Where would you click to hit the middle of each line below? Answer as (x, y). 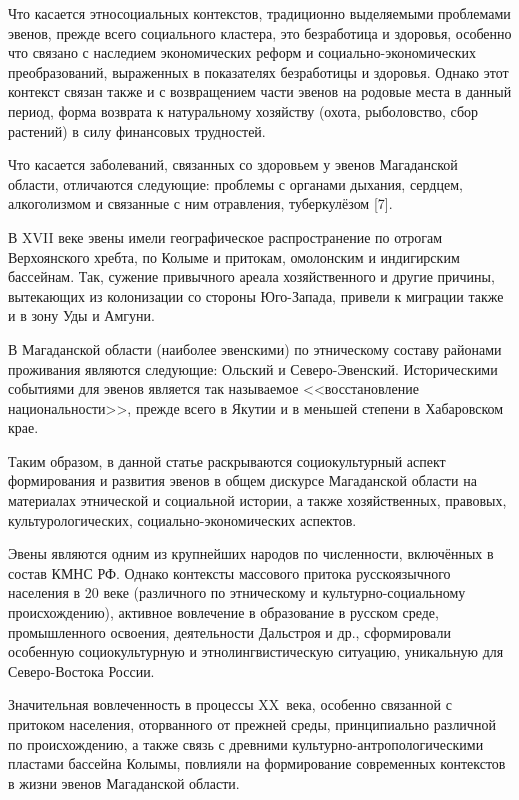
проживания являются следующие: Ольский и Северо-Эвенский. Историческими (253, 368)
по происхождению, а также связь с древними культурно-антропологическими (246, 743)
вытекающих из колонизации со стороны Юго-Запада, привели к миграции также (256, 295)
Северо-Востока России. (81, 670)
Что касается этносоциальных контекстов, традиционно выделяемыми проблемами (259, 13)
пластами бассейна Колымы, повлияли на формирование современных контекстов (257, 763)
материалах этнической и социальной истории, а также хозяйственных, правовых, (257, 500)
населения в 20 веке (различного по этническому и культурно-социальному (237, 592)
